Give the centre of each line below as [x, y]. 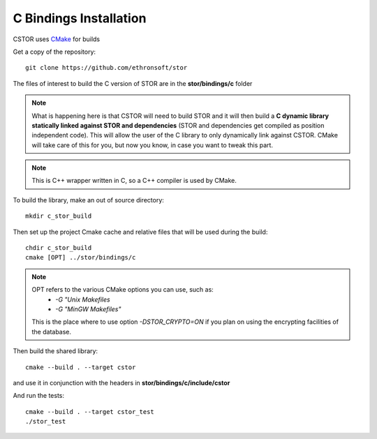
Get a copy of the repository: [54, 52]
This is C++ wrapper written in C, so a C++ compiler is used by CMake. [134, 181]
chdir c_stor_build [59, 248]
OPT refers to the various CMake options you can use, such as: [123, 290]
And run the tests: [39, 396]
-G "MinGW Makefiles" [88, 309]
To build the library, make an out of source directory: [88, 200]
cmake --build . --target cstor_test [90, 411]
